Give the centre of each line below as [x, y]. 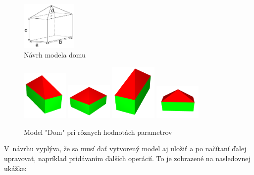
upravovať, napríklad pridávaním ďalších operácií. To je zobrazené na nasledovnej [127, 158]
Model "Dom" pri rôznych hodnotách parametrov [98, 132]
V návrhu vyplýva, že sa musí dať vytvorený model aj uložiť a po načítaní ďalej [125, 148]
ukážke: [15, 168]
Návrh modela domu [55, 55]
